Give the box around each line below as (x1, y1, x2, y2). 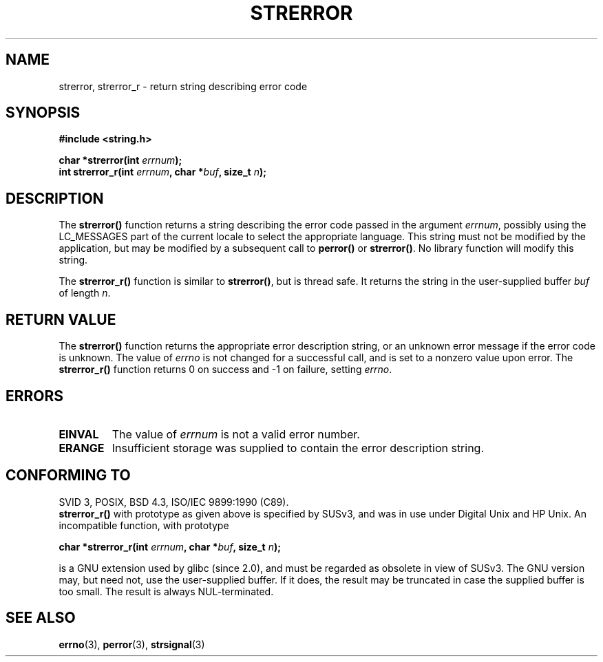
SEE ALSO (6, 609, 76, 627)
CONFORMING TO (6, 467, 131, 484)
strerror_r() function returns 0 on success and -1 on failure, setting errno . (59, 363, 392, 376)
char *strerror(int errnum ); (59, 154, 182, 167)
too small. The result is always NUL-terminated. (59, 585, 274, 597)
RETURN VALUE (6, 310, 116, 328)
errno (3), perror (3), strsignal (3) (59, 638, 205, 650)
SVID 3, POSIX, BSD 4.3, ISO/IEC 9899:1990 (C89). (59, 495, 289, 508)
